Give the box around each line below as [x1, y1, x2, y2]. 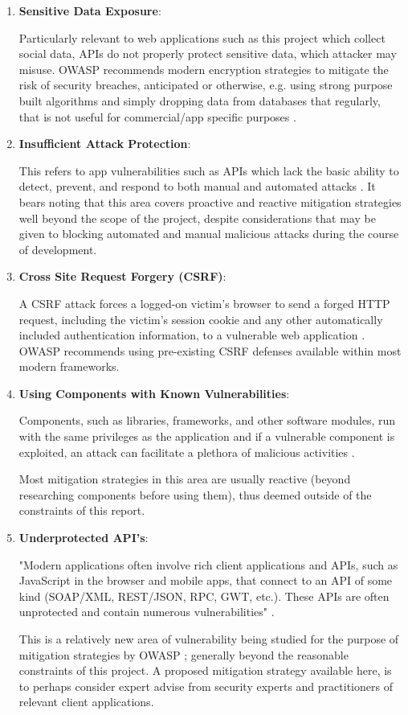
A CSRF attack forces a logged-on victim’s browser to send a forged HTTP [18, 294, 390, 311]
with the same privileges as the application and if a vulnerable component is [18, 428, 395, 445]
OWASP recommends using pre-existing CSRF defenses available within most [18, 342, 402, 359]
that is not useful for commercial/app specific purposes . [18, 108, 296, 125]
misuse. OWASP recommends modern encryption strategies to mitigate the [18, 60, 389, 77]
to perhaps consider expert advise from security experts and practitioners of [18, 677, 393, 694]
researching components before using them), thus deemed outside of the [18, 486, 372, 503]
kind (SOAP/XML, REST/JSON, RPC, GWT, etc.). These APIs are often [18, 587, 390, 604]
